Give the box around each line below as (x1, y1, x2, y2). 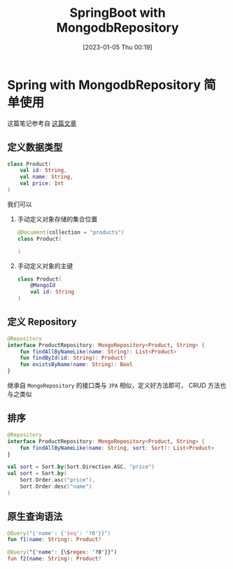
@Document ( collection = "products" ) (17, 229, 125, 236)
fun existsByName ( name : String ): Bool (20, 361, 133, 368)
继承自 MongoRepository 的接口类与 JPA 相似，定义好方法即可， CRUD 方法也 (7, 381, 227, 390)
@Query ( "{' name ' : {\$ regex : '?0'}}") (7, 549, 118, 556)
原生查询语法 (7, 511, 63, 523)
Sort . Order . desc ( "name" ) (20, 483, 92, 490)
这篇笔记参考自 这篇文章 (7, 119, 77, 127)
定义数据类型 (7, 141, 63, 153)
